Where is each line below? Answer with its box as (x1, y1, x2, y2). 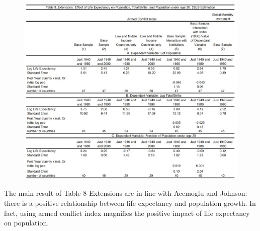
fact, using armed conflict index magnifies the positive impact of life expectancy (4, 207, 250, 218)
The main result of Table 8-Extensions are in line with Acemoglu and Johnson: (4, 188, 247, 198)
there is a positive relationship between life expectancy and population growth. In (4, 198, 256, 208)
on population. (4, 217, 49, 228)
